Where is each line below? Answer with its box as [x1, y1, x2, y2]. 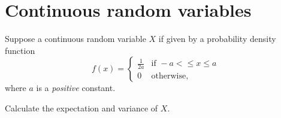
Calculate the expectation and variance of [5, 101, 158, 114]
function [5, 44, 35, 56]
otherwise [151, 72, 186, 80]
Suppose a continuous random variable [5, 32, 146, 45]
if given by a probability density [158, 32, 276, 45]
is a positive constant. [36, 81, 116, 94]
